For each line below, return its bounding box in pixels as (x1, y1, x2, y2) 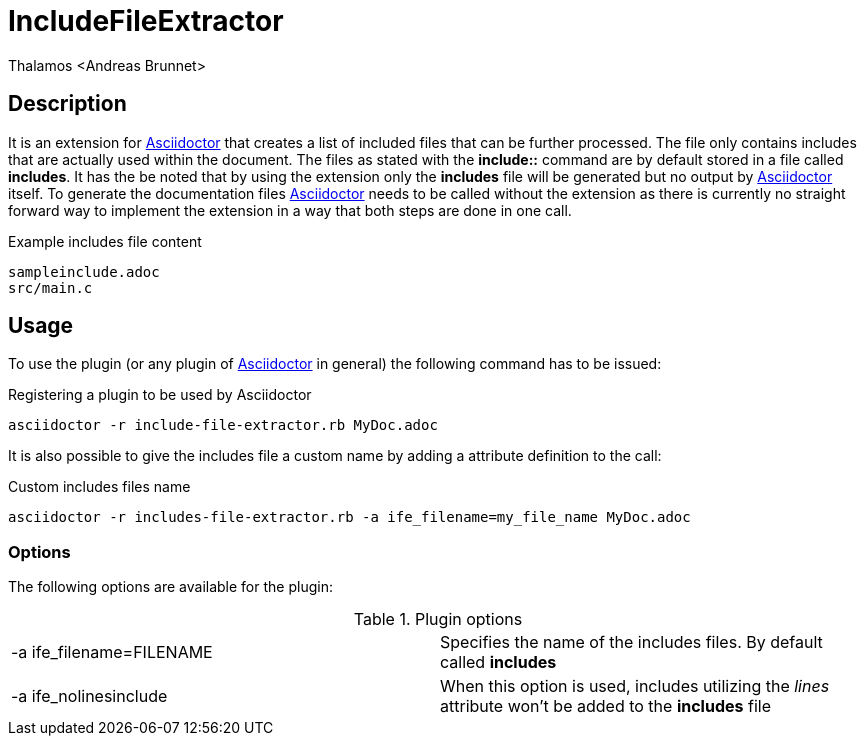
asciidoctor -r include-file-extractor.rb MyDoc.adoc (8, 417, 438, 434)
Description (8, 91, 127, 117)
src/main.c (8, 279, 93, 296)
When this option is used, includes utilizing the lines (440, 676, 830, 697)
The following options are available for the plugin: (8, 578, 333, 596)
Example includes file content (8, 232, 202, 250)
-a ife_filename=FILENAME (11, 642, 213, 663)
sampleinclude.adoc (8, 263, 160, 280)
